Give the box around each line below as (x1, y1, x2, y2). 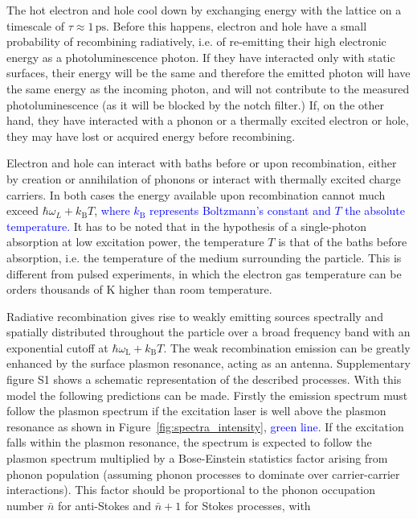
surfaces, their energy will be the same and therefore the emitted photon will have (6, 64, 411, 81)
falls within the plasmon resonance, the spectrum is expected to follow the (6, 434, 372, 451)
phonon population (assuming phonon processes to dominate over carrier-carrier (6, 465, 400, 482)
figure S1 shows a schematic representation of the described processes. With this (6, 371, 402, 388)
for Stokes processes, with (184, 496, 311, 513)
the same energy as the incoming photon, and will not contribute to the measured (6, 80, 410, 97)
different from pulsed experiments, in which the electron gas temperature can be (6, 265, 402, 282)
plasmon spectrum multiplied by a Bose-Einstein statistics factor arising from (6, 450, 388, 467)
